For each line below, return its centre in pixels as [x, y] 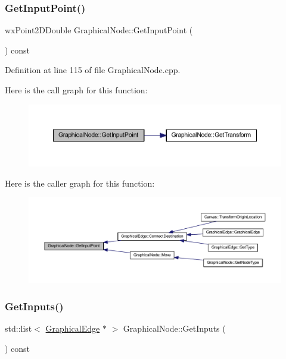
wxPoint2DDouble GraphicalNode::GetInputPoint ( [99, 30]
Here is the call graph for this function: [76, 90]
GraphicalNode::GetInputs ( [174, 328]
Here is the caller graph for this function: [80, 183]
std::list [18, 328]
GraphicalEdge [73, 328]
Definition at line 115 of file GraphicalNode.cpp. [93, 70]
